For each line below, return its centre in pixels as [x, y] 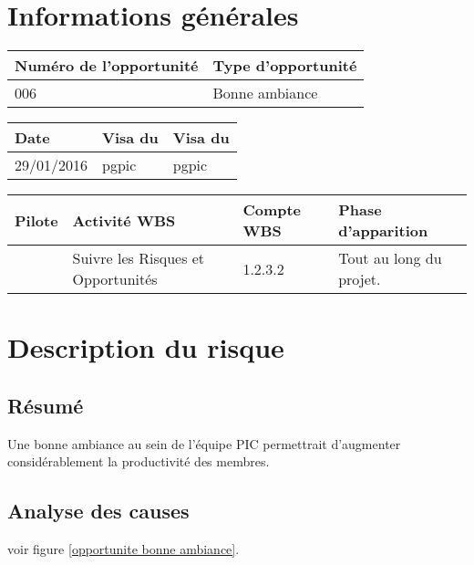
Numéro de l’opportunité [107, 66]
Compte [272, 210]
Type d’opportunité [285, 66]
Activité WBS [124, 220]
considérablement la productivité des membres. [139, 461]
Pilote [36, 220]
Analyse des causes [98, 511]
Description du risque [146, 347]
